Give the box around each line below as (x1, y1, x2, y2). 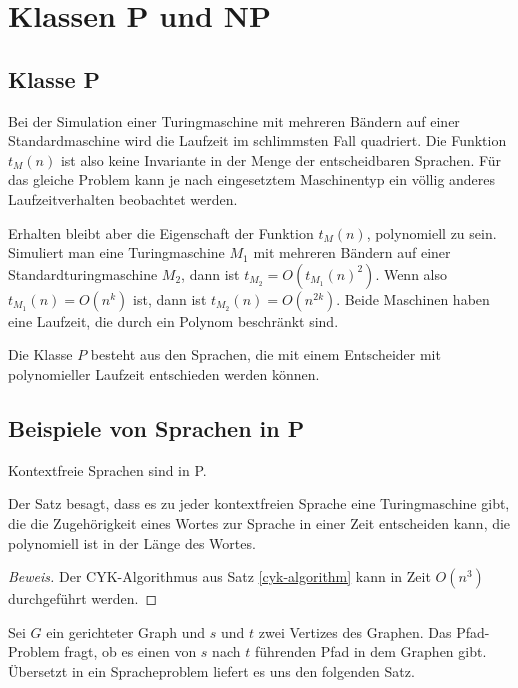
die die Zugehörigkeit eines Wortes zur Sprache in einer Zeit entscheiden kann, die (8, 512, 511, 533)
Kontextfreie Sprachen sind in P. (8, 459, 207, 480)
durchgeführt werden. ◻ (8, 588, 158, 609)
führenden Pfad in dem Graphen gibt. (254, 641, 487, 662)
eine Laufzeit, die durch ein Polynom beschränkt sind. (8, 310, 339, 331)
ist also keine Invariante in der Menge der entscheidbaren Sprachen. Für (60, 149, 502, 170)
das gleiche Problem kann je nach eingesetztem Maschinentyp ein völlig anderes (8, 169, 496, 190)
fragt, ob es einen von (64, 641, 197, 662)
